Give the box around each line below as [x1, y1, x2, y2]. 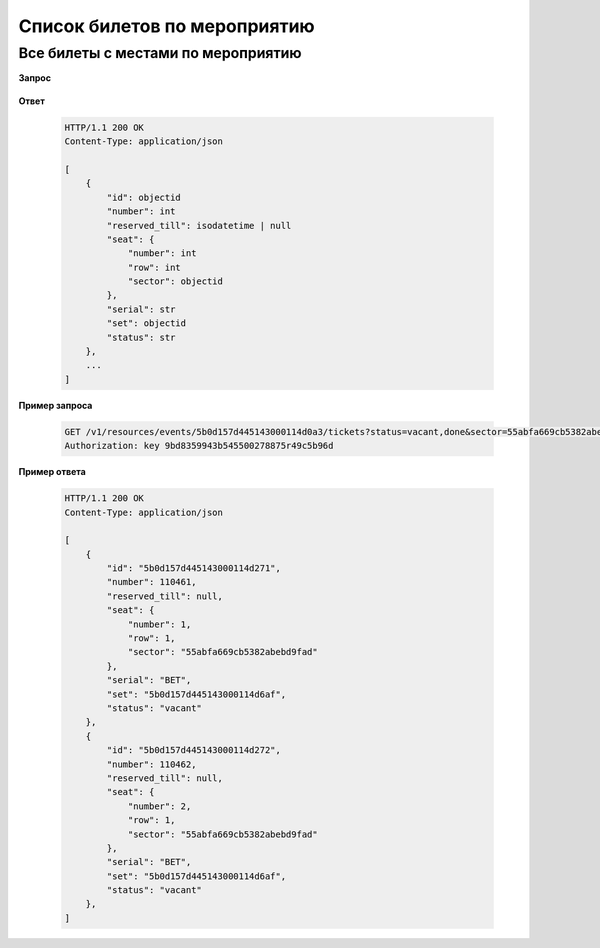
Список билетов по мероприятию [18, 15, 315, 37]
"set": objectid [106, 318, 187, 329]
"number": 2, [127, 800, 192, 812]
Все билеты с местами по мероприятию [18, 44, 302, 62]
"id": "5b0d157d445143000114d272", [106, 745, 282, 756]
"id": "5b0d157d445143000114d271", [106, 563, 282, 574]
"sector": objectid [127, 276, 224, 287]
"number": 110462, [106, 758, 197, 770]
